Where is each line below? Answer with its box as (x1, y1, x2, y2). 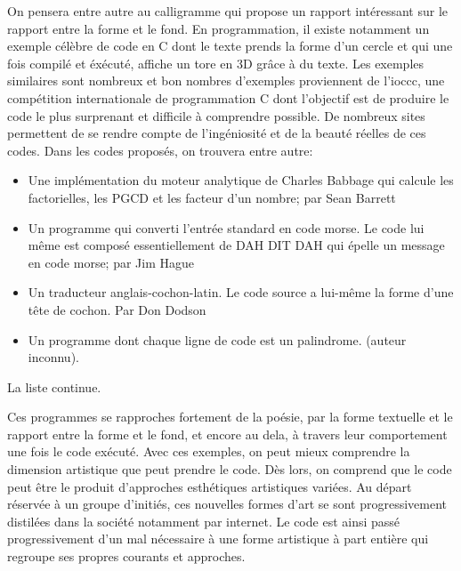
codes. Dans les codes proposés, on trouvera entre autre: (7, 141, 313, 159)
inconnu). (28, 348, 79, 366)
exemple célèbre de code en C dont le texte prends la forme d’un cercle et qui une (7, 36, 453, 55)
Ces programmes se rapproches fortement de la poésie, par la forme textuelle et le (7, 407, 453, 426)
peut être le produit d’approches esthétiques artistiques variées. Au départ (7, 477, 412, 495)
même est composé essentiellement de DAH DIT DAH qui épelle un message (28, 236, 445, 254)
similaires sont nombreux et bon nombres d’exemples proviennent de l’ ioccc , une (7, 71, 445, 90)
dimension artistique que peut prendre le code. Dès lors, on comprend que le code (7, 460, 452, 479)
